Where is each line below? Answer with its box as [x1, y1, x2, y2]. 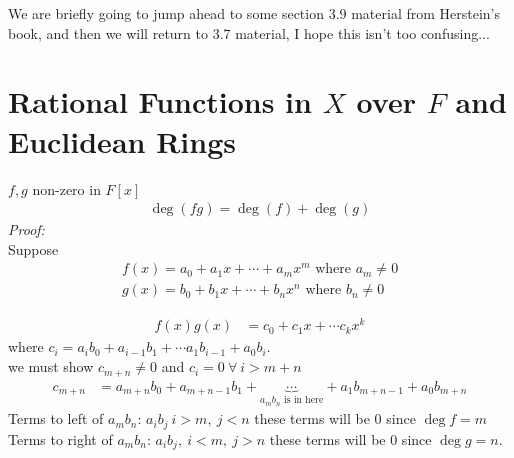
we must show [8, 356, 94, 377]
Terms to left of [8, 408, 104, 429]
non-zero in [32, 178, 101, 199]
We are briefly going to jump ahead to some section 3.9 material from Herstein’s [8, 3, 501, 23]
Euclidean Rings [8, 120, 236, 161]
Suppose [8, 238, 59, 259]
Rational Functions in [8, 81, 312, 122]
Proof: [8, 219, 45, 240]
